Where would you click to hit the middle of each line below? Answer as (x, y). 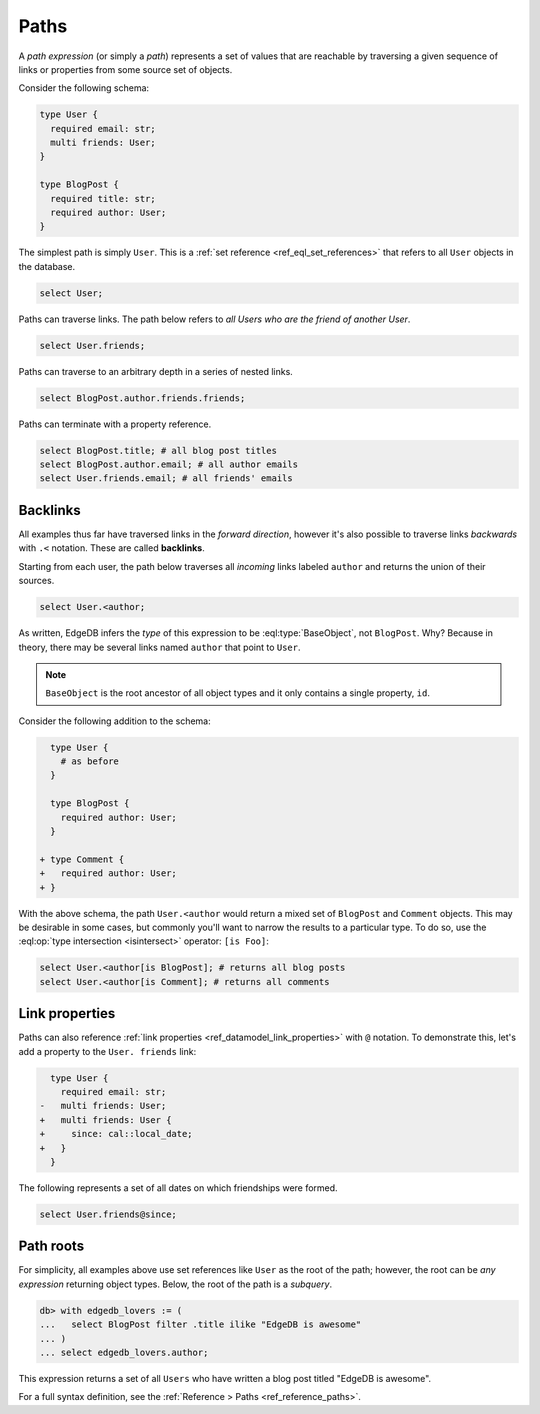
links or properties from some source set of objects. (125, 69)
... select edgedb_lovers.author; (124, 1352)
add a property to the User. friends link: (107, 1051)
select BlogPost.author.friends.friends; (142, 398)
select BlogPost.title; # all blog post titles (158, 450)
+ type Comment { (82, 859)
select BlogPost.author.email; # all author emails (169, 464)
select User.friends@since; (108, 1214)
